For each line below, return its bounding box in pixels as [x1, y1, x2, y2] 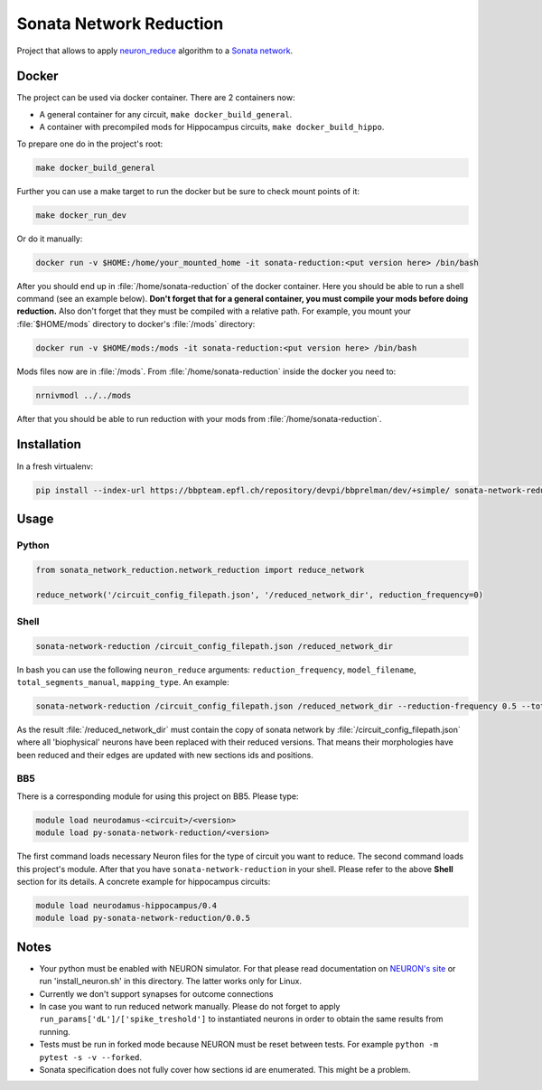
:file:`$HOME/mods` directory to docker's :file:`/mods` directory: [16, 318, 256, 329]
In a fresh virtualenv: [16, 461, 94, 472]
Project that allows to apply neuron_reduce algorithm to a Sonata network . [16, 45, 294, 56]
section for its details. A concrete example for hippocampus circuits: [16, 877, 271, 888]
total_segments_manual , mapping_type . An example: [16, 676, 229, 687]
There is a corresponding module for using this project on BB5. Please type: [16, 791, 299, 802]
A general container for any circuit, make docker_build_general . [39, 108, 293, 119]
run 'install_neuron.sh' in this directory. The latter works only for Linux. [39, 976, 303, 987]
